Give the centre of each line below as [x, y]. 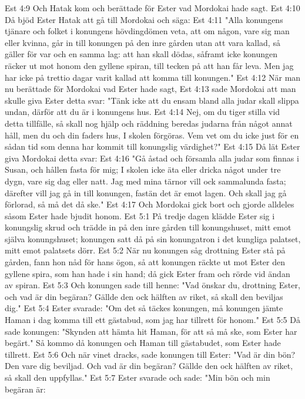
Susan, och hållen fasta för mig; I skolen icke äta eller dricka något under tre [143, 169]
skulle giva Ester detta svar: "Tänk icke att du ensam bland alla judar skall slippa [152, 100]
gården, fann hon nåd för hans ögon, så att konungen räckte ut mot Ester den [145, 262]
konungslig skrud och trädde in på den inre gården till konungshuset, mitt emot [148, 227]
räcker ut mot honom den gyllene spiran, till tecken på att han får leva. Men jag [149, 65]
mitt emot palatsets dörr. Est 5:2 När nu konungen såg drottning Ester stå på [145, 250]
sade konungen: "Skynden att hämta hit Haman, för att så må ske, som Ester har [151, 331]
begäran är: [25, 389]
